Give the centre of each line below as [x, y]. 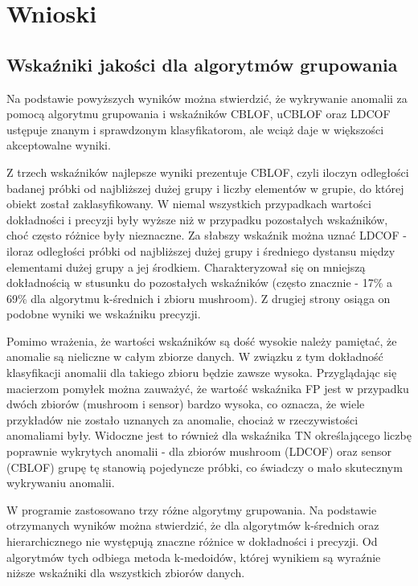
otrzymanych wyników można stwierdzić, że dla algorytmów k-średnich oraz [193, 525]
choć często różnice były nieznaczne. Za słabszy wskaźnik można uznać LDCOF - [207, 235]
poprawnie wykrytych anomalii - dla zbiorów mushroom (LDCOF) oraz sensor [199, 451]
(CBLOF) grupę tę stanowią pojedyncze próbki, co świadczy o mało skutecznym [205, 467]
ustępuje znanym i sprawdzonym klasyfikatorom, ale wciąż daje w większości [195, 129]
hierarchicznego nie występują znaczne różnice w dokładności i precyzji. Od [192, 541]
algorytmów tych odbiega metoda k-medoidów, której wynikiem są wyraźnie [194, 557]
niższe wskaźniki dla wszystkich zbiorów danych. [126, 573]
